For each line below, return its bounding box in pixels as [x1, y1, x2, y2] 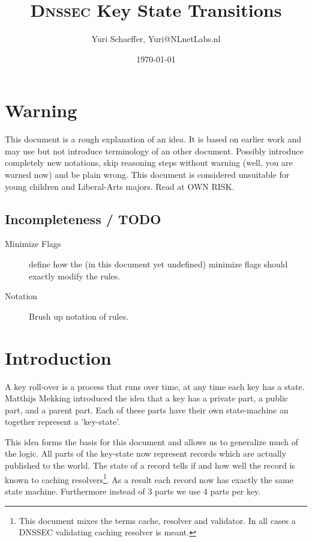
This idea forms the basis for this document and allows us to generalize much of [5, 435, 299, 448]
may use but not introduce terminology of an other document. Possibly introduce [5, 144, 304, 157]
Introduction [5, 345, 112, 370]
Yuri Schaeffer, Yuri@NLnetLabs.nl [91, 32, 221, 45]
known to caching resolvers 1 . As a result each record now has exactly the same [5, 471, 293, 486]
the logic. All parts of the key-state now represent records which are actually [5, 447, 287, 460]
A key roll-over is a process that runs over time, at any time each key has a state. [5, 380, 305, 392]
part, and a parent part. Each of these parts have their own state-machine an [5, 403, 289, 416]
